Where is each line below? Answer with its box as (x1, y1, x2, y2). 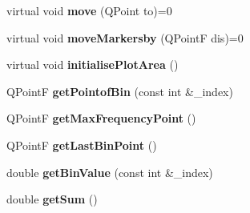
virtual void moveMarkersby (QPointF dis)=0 (6, 29, 244, 46)
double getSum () (6, 191, 98, 207)
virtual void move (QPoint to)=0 (6, 2, 172, 18)
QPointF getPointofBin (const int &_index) (6, 82, 233, 99)
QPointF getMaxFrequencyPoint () (6, 110, 196, 127)
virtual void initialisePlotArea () (6, 56, 179, 73)
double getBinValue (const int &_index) (6, 163, 213, 180)
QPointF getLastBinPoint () (6, 136, 157, 153)
